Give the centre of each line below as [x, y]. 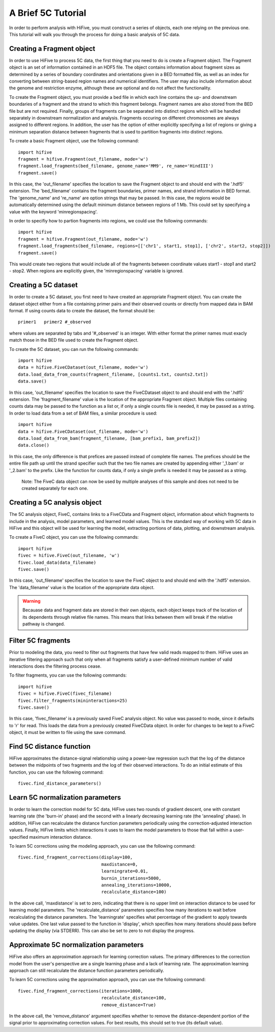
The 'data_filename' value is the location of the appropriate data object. [82, 587]
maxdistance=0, [119, 864]
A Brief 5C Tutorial [48, 13]
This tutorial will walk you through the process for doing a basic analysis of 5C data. [95, 34]
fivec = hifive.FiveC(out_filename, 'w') [69, 556]
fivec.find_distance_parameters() [60, 784]
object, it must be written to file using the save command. [68, 732]
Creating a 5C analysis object [55, 502]
